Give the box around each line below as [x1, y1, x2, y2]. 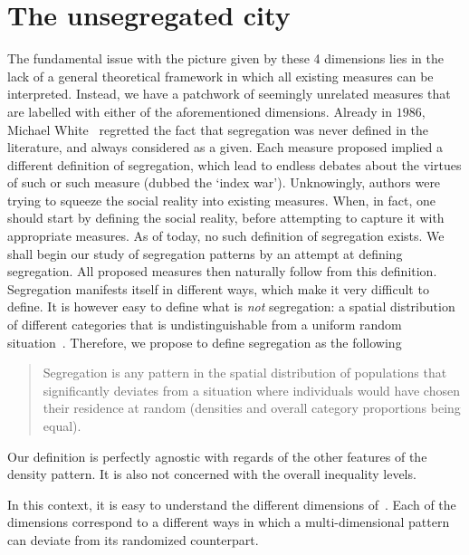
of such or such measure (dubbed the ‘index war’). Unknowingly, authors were [7, 173, 441, 192]
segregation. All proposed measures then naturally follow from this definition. [7, 262, 437, 281]
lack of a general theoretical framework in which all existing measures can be [7, 66, 434, 85]
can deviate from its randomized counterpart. [7, 530, 259, 549]
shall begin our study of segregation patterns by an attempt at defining [7, 244, 403, 263]
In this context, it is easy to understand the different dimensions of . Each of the [7, 494, 456, 513]
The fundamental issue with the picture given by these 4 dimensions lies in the [7, 49, 444, 68]
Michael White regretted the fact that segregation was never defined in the [7, 120, 429, 139]
